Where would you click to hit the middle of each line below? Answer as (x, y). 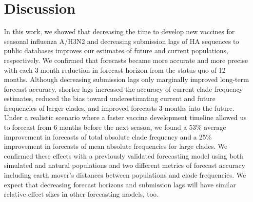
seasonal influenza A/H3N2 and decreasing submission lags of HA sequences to (122, 41)
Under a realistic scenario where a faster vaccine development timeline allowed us (125, 117)
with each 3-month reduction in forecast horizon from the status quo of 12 (115, 70)
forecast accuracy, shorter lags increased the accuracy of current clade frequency (124, 89)
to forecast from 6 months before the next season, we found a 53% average (115, 127)
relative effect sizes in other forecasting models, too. (81, 194)
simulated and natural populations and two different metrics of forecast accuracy (125, 165)
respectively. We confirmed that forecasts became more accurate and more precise (126, 60)
